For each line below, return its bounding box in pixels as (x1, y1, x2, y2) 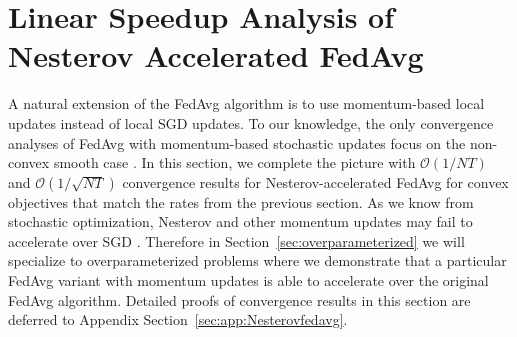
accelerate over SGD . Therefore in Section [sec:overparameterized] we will (8, 230, 465, 251)
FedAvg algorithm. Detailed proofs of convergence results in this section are (8, 289, 471, 310)
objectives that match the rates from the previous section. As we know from (8, 191, 474, 212)
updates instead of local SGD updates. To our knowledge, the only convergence (8, 112, 494, 133)
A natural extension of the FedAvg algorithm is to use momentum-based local (8, 93, 485, 114)
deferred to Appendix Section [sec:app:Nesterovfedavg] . (8, 309, 348, 330)
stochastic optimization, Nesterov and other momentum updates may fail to (8, 211, 473, 232)
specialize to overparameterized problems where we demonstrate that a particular (8, 250, 507, 271)
